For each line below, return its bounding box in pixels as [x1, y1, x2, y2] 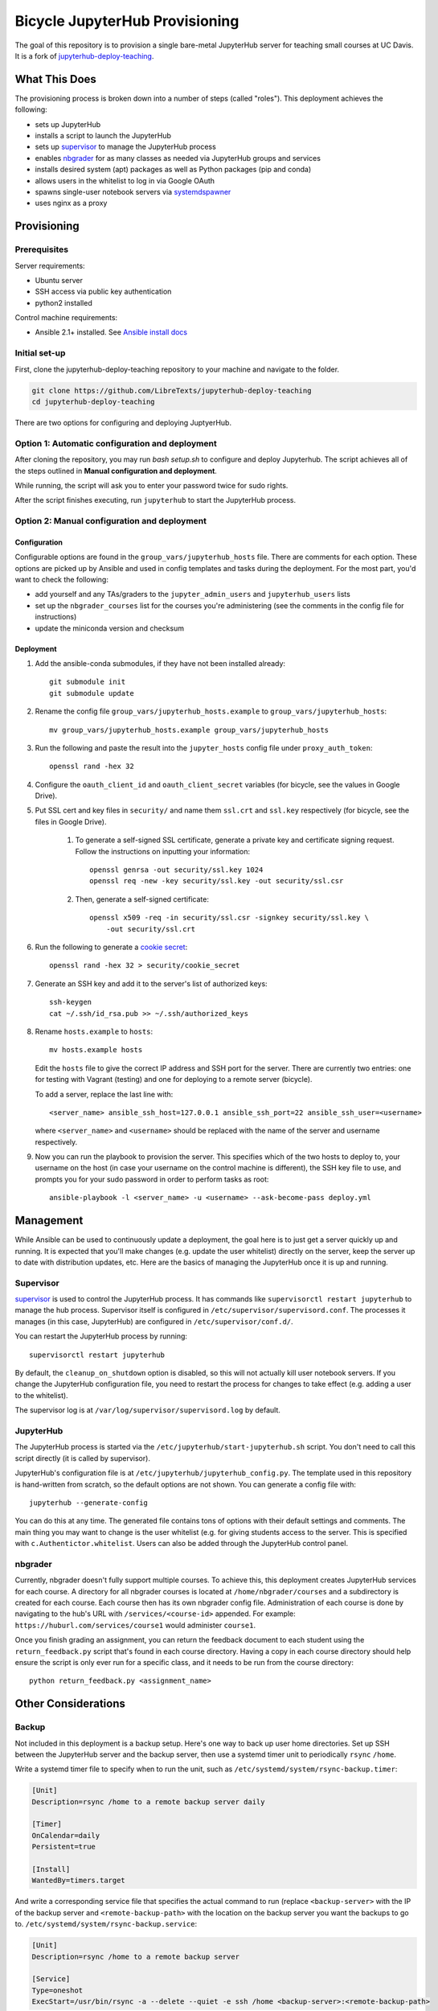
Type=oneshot [31, 1985, 84, 1995]
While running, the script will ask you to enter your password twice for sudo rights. [14, 480, 289, 490]
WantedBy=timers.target [31, 1876, 126, 1886]
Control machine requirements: [14, 313, 118, 323]
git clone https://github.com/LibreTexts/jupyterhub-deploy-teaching [31, 386, 312, 395]
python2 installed [35, 298, 92, 307]
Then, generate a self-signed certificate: [75, 894, 209, 904]
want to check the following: [14, 575, 108, 585]
